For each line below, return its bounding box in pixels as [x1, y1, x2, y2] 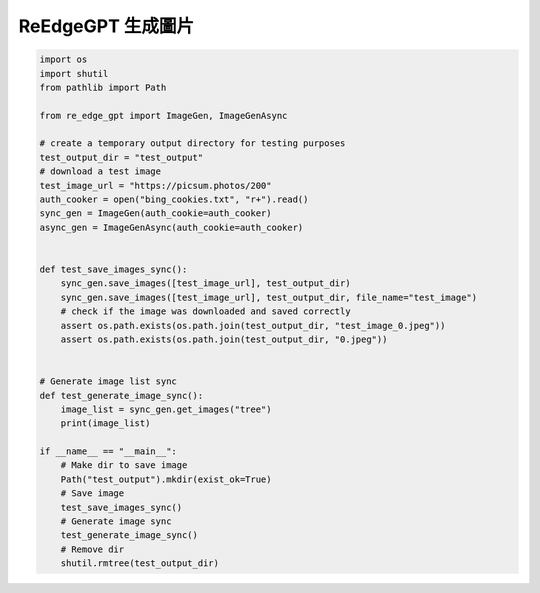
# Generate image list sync [39, 376, 177, 387]
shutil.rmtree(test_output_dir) [60, 558, 220, 569]
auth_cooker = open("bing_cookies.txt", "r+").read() [39, 194, 309, 205]
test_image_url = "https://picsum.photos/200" [39, 180, 272, 191]
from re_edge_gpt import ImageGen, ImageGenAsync [39, 110, 288, 121]
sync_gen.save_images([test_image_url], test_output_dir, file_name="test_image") [60, 291, 478, 303]
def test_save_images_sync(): [39, 264, 188, 275]
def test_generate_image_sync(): [39, 390, 204, 401]
